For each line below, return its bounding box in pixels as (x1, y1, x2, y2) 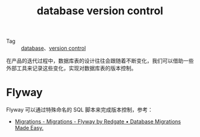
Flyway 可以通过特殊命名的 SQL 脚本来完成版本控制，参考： (6, 106, 153, 113)
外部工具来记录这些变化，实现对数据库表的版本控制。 (6, 65, 137, 72)
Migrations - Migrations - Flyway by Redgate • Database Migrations (14, 118, 182, 125)
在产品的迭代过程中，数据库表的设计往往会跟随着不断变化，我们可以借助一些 (6, 58, 194, 65)
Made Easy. (14, 125, 43, 132)
